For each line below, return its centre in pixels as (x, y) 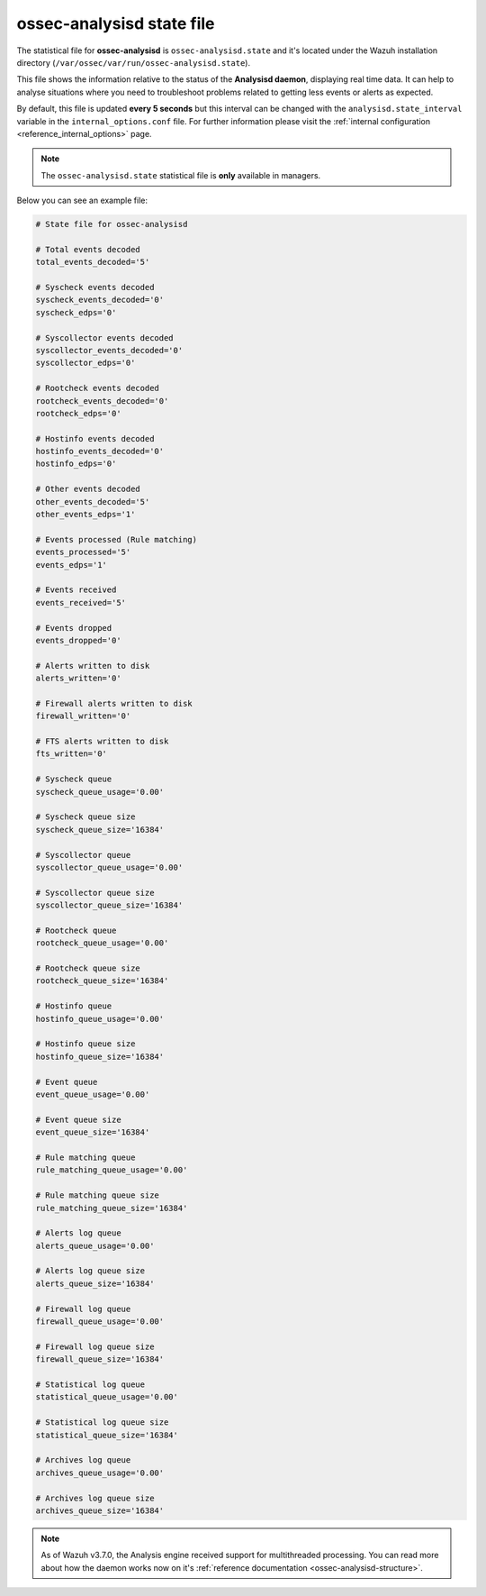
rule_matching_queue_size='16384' (112, 1208)
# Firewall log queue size (95, 1346)
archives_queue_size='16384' (100, 1510)
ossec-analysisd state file (116, 23)
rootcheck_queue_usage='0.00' (102, 943)
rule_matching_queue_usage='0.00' (112, 1170)
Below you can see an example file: (82, 201)
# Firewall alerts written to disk (114, 703)
